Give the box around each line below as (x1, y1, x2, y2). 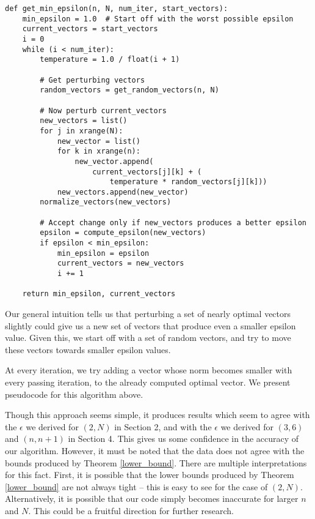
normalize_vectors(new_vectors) (40, 198, 172, 207)
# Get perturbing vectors (40, 75, 145, 84)
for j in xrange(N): (40, 126, 123, 135)
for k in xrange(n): (57, 147, 140, 156)
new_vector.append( (74, 157, 154, 166)
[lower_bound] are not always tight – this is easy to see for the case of (5, 480, 268, 493)
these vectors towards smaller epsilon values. (5, 343, 171, 356)
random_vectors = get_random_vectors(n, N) (40, 86, 219, 95)
